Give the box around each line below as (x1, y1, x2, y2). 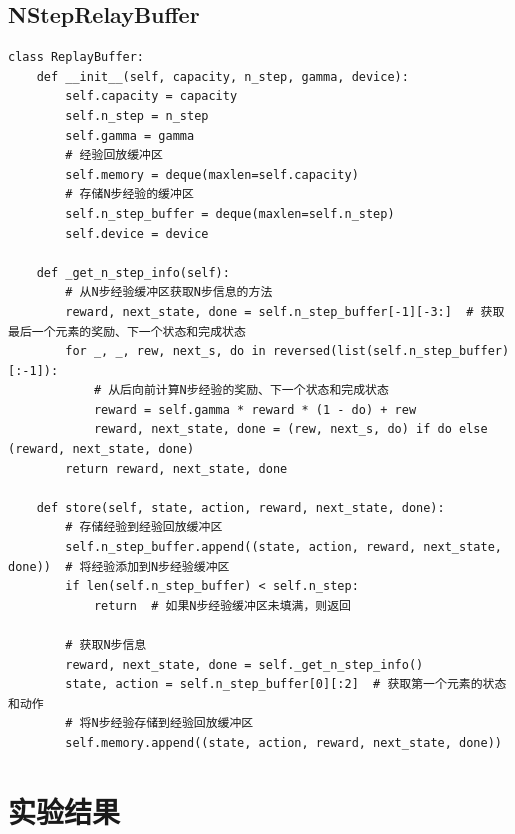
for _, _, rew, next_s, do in (65, 344, 266, 359)
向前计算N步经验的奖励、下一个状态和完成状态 (132, 383, 389, 398)
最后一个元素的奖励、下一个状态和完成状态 (8, 324, 246, 339)
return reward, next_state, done (65, 461, 288, 476)
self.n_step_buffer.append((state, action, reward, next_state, (65, 540, 502, 555)
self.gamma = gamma (65, 128, 195, 143)
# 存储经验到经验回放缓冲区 (65, 520, 223, 535)
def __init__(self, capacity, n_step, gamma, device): (36, 69, 409, 84)
